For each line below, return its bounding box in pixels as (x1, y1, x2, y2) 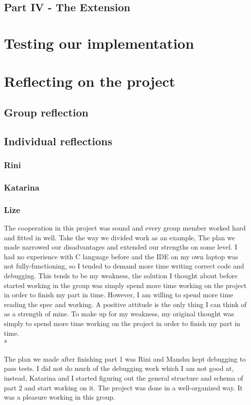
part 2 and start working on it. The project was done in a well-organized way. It (4, 382, 243, 392)
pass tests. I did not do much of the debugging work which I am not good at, (4, 363, 234, 373)
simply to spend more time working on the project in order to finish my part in (4, 318, 240, 328)
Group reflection (4, 104, 89, 119)
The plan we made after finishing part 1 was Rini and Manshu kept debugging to (4, 353, 246, 364)
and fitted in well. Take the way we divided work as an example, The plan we (4, 232, 235, 242)
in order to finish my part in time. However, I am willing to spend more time (4, 289, 233, 300)
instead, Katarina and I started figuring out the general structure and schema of (4, 372, 243, 383)
